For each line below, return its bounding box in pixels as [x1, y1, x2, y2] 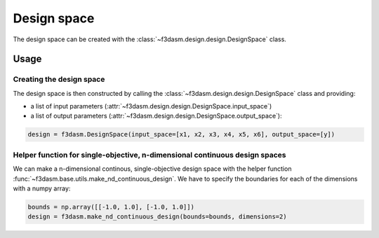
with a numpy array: [13, 184, 71, 192]
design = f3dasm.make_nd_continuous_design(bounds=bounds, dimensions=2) [27, 213, 287, 220]
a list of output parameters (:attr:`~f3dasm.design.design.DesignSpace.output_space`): [30, 112, 282, 120]
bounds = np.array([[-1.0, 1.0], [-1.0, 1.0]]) [27, 203, 194, 211]
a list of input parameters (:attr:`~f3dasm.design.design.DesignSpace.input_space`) [30, 102, 272, 111]
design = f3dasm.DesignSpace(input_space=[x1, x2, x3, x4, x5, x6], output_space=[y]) [27, 130, 335, 139]
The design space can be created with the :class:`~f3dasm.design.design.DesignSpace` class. [13, 35, 287, 43]
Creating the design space [13, 74, 105, 84]
